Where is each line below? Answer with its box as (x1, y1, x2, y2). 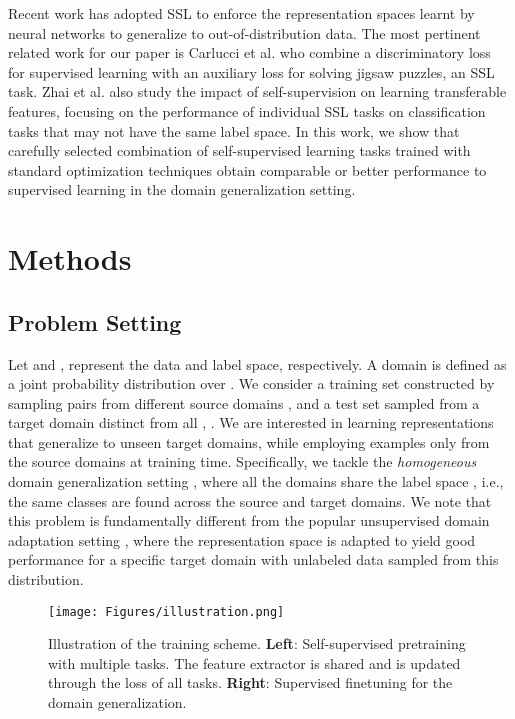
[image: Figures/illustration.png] (48, 604, 285, 619)
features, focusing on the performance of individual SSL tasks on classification (8, 100, 486, 121)
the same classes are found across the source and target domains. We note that (8, 490, 492, 511)
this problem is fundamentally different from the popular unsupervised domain (8, 510, 490, 531)
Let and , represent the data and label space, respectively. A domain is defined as (8, 353, 507, 374)
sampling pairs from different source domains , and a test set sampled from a (8, 392, 480, 413)
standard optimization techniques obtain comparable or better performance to (8, 159, 487, 180)
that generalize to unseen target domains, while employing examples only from (8, 431, 490, 452)
